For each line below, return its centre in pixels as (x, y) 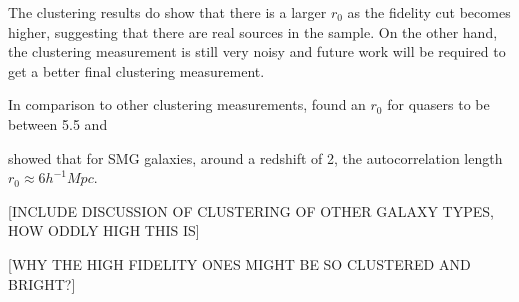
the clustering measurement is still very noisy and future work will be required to (257, 51)
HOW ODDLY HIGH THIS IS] (104, 230)
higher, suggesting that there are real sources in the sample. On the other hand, (253, 31)
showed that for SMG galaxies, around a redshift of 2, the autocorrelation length (255, 157)
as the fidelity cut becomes (429, 12)
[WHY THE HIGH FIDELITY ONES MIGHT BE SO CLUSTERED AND (239, 263)
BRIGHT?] (42, 283)
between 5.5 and (58, 123)
